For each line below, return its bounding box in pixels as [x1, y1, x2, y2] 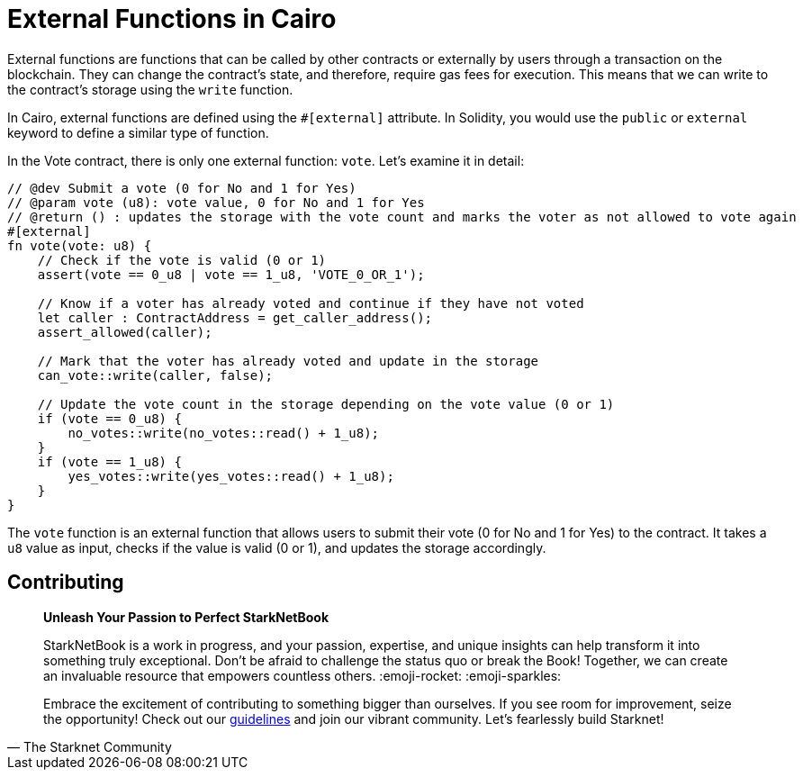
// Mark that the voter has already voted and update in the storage [37, 353, 539, 368]
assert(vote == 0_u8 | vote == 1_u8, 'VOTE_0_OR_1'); [37, 267, 425, 282]
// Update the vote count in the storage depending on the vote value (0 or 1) [37, 396, 615, 411]
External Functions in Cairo [7, 4, 337, 34]
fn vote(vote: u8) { [7, 238, 152, 253]
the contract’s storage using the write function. [7, 81, 293, 97]
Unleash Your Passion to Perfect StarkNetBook [43, 609, 329, 625]
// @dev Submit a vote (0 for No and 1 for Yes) [7, 180, 356, 195]
